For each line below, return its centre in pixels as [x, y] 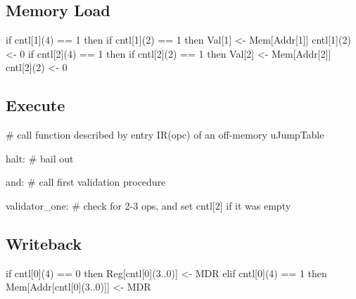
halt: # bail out [40, 158]
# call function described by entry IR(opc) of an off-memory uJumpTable [165, 135]
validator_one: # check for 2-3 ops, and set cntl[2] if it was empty [148, 205]
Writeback [44, 243]
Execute [36, 105]
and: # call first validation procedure [86, 182]
